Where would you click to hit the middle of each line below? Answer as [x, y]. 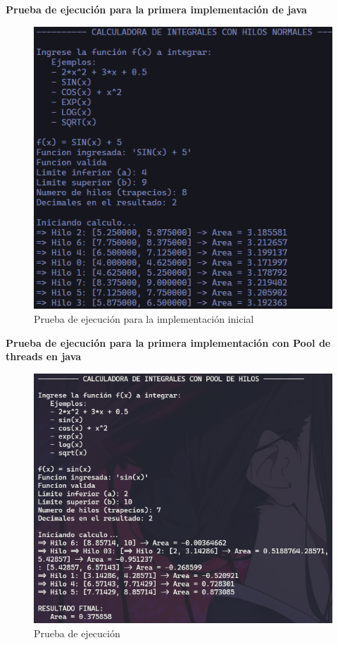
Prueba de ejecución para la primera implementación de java [156, 9]
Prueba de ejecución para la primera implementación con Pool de [168, 342]
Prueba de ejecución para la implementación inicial [144, 319]
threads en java [44, 356]
